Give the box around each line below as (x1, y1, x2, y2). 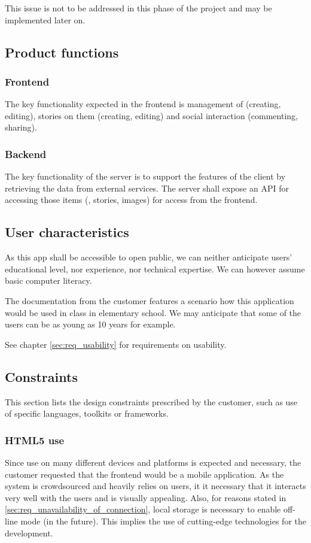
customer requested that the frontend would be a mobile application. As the (5, 468, 284, 480)
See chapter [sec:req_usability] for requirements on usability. (5, 338, 227, 350)
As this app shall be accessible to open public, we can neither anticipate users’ (5, 251, 292, 263)
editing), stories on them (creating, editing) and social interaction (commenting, (5, 109, 298, 122)
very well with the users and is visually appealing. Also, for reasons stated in (5, 491, 286, 503)
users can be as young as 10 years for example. (5, 318, 176, 330)
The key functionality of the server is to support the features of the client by (5, 170, 286, 183)
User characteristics (5, 223, 129, 241)
